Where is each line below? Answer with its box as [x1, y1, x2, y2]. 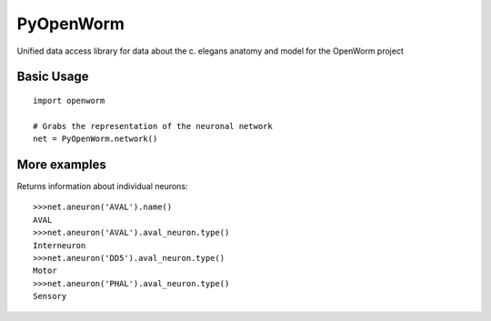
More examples [16, 156, 106, 172]
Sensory [33, 291, 67, 302]
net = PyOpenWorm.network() [33, 134, 158, 145]
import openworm [33, 95, 105, 105]
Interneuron [33, 240, 86, 250]
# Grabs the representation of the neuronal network [33, 121, 273, 131]
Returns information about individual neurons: [16, 181, 188, 192]
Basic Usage [16, 69, 89, 85]
